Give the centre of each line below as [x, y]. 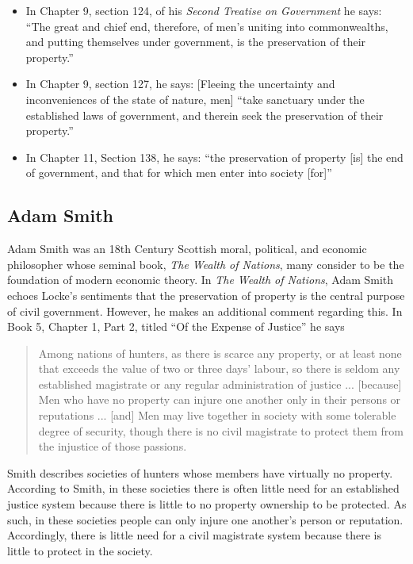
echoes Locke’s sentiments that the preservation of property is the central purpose [206, 295]
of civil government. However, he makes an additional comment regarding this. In [205, 311]
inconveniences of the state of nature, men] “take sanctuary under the [195, 99]
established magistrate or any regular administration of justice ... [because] [220, 384]
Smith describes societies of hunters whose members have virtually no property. [200, 472]
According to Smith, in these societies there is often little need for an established [203, 488]
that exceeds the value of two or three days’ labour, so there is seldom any [219, 368]
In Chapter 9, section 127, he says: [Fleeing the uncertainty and [180, 84]
